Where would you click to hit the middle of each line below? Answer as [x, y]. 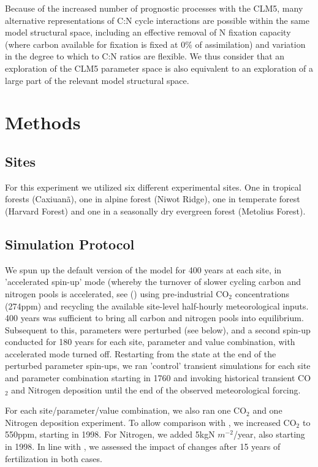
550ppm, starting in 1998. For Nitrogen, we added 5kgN [110, 434]
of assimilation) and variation [250, 44]
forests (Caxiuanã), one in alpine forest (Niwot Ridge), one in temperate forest [153, 199]
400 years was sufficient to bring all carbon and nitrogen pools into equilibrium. [154, 318]
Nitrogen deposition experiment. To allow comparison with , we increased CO [151, 422]
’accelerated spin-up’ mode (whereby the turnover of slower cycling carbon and [153, 282]
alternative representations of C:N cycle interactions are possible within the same [157, 20]
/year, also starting [269, 434]
